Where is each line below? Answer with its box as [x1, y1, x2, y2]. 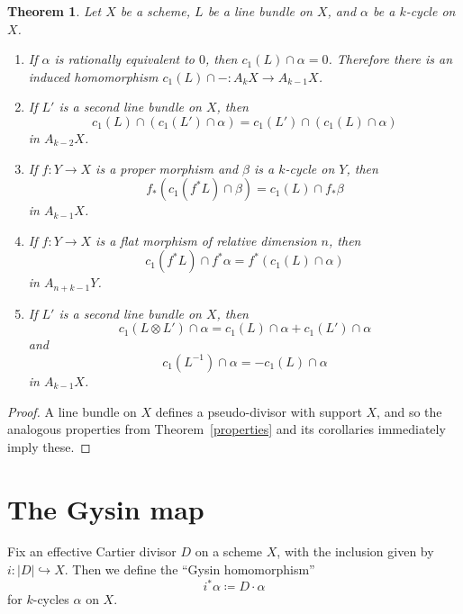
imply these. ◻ [7, 437, 91, 456]
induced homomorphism [28, 67, 159, 86]
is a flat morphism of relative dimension [95, 230, 317, 249]
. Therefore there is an [328, 50, 453, 68]
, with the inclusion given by [277, 542, 434, 561]
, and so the [377, 402, 442, 420]
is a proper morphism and [95, 158, 239, 177]
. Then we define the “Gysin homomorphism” [64, 560, 315, 579]
